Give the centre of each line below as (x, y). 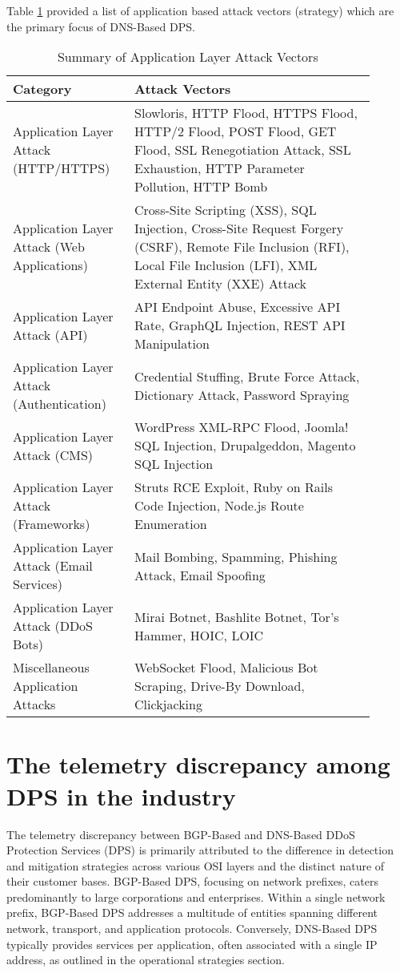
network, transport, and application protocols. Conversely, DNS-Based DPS (192, 929)
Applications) (50, 265)
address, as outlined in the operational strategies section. (146, 960)
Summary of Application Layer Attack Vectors (188, 57)
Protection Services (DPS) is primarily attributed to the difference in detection (200, 850)
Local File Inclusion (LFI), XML (226, 265)
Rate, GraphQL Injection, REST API (240, 325)
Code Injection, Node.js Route (219, 506)
